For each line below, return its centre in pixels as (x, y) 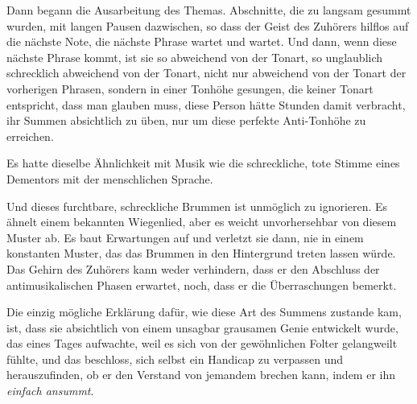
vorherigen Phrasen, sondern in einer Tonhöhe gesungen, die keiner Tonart (190, 88)
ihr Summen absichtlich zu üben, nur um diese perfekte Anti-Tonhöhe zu (186, 120)
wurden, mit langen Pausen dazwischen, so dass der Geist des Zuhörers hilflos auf (208, 25)
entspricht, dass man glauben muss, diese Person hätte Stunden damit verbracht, (206, 104)
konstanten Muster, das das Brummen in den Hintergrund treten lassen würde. (201, 253)
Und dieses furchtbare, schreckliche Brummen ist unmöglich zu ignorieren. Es (197, 206)
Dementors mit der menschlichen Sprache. (110, 178)
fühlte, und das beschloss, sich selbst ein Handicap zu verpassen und (175, 359)
